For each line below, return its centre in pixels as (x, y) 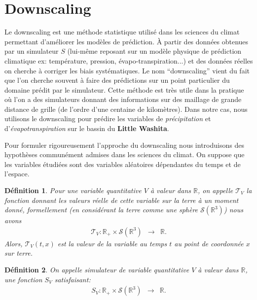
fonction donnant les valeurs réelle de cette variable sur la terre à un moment (122, 200)
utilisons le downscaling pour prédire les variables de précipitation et (108, 118)
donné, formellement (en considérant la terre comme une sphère (101, 210)
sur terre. (19, 253)
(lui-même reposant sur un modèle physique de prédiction (154, 51)
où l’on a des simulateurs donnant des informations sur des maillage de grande (123, 99)
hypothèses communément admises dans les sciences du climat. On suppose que (125, 154)
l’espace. (17, 174)
